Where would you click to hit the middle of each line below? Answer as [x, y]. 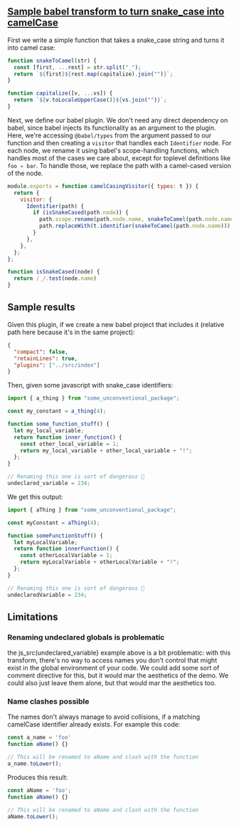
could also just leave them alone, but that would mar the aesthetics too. [112, 683]
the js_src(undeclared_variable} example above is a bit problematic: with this [119, 653]
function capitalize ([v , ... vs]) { [60, 93]
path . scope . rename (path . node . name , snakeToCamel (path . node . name [136, 219]
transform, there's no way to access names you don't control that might [112, 660]
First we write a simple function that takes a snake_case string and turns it [116, 40]
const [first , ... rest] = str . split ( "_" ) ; [78, 67]
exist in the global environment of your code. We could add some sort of [113, 668]
